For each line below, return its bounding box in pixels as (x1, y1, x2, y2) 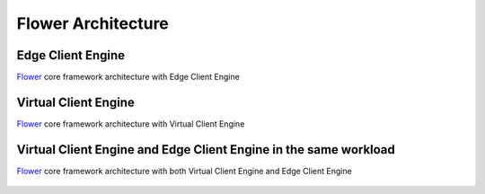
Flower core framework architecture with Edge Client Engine (16, 72, 240, 83)
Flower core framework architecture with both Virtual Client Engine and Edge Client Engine (16, 165, 352, 176)
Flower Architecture (16, 13, 170, 33)
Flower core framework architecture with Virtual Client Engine (16, 118, 245, 129)
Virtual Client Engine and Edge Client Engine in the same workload (16, 142, 395, 157)
